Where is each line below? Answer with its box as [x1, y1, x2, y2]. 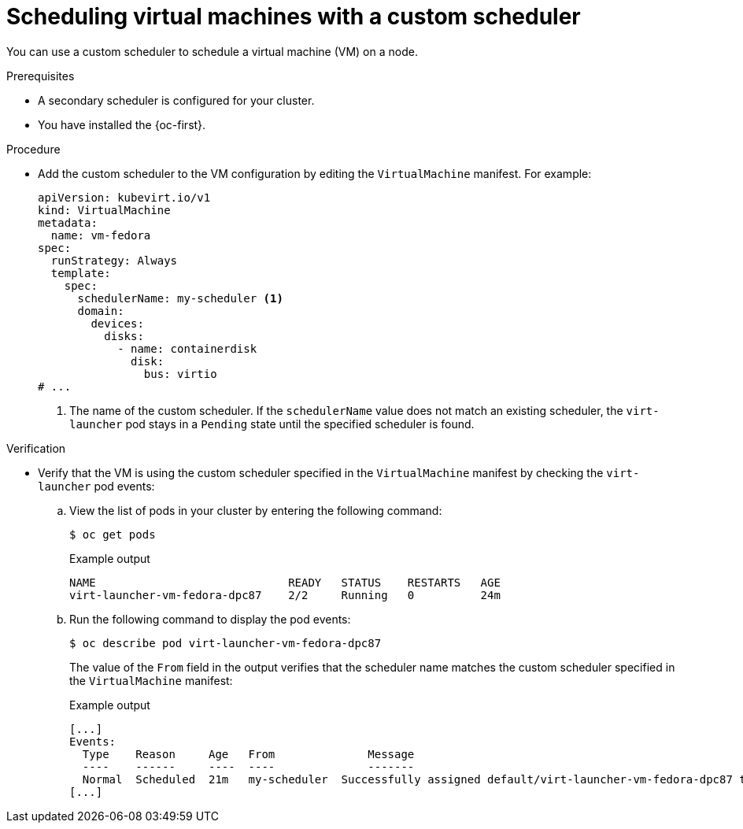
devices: [91, 316, 144, 330]
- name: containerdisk [117, 342, 257, 355]
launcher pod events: [38, 479, 155, 493]
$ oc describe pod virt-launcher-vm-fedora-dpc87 [69, 636, 382, 650]
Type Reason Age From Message [82, 747, 415, 761]
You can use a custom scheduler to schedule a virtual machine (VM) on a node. [6, 44, 418, 58]
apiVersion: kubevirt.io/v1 [38, 191, 211, 204]
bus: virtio [143, 367, 217, 380]
